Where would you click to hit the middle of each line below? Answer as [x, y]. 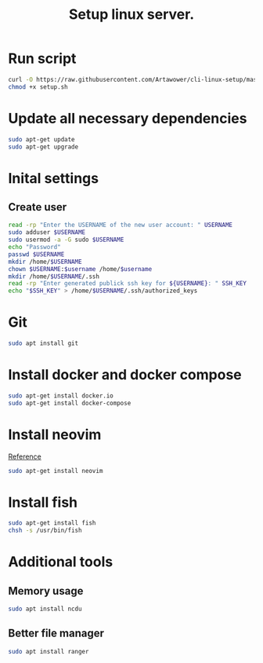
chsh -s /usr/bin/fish [45, 531]
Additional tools [61, 562]
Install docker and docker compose [125, 375]
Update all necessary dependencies [128, 118]
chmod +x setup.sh [38, 87]
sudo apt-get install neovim [56, 471]
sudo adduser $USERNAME [47, 233]
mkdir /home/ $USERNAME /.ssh [54, 277]
